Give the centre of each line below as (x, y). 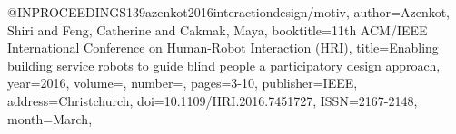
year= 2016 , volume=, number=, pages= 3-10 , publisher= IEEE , (183, 83)
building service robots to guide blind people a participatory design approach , (224, 65)
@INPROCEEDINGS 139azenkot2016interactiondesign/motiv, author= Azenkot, (229, 12)
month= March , (50, 118)
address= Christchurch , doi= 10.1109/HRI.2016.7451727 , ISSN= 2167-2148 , (213, 100)
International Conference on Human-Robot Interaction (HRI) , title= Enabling (223, 48)
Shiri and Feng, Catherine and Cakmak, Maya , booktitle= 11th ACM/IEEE (218, 29)
